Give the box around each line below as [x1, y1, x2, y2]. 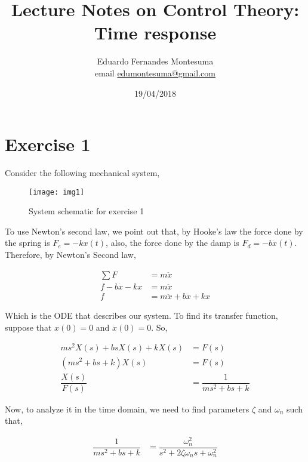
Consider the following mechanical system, [5, 167, 160, 179]
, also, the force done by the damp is [106, 236, 239, 249]
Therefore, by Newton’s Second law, [5, 248, 136, 261]
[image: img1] [29, 187, 85, 196]
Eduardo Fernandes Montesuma [97, 55, 214, 67]
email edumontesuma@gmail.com [95, 66, 215, 79]
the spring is [5, 236, 50, 249]
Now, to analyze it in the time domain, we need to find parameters [5, 402, 250, 415]
